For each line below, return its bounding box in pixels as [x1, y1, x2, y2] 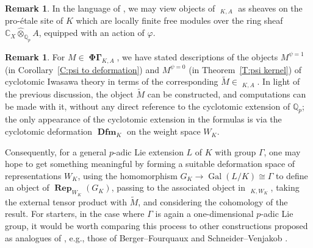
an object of [5, 181, 49, 194]
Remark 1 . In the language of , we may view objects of [5, 2, 215, 14]
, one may [264, 145, 301, 158]
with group [215, 145, 256, 158]
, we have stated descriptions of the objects [117, 50, 278, 63]
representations [5, 169, 62, 182]
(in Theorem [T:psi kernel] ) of [189, 63, 302, 76]
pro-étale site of [5, 14, 63, 27]
